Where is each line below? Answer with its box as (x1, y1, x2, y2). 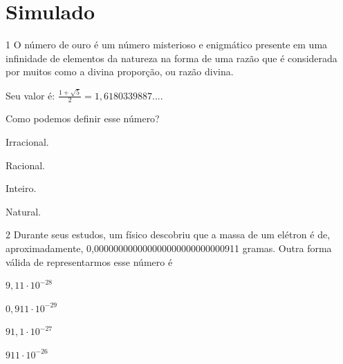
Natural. (6, 204, 41, 218)
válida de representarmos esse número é (6, 254, 173, 269)
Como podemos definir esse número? (6, 111, 160, 126)
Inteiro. (6, 181, 37, 195)
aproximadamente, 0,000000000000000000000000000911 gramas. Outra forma (6, 241, 332, 255)
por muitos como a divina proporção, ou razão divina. (6, 64, 234, 79)
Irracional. (6, 135, 49, 149)
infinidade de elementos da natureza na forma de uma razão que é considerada (6, 50, 337, 65)
